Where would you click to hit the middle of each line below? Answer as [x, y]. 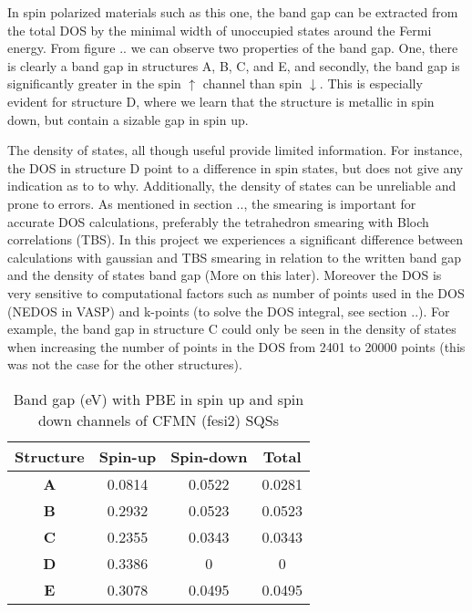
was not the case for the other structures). [125, 364]
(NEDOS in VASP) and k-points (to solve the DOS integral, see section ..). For [229, 311]
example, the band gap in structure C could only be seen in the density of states [232, 329]
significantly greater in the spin [94, 83]
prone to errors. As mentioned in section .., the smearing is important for [212, 203]
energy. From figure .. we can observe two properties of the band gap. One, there [233, 48]
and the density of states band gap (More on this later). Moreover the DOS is [225, 275]
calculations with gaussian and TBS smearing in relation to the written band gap [235, 257]
